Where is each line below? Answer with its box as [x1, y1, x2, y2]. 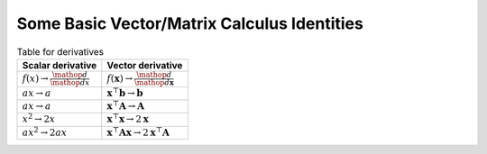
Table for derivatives [16, 45, 104, 58]
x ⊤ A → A [106, 98, 144, 112]
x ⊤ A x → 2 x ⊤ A [106, 124, 170, 139]
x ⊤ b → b [106, 86, 143, 99]
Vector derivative [106, 59, 183, 71]
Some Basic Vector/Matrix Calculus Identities [16, 14, 364, 33]
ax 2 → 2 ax [22, 124, 68, 139]
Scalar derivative [22, 59, 97, 71]
